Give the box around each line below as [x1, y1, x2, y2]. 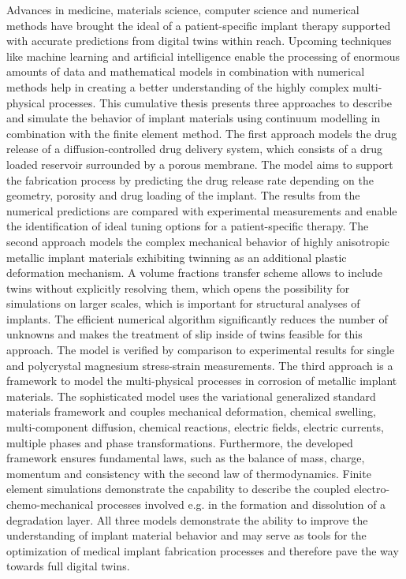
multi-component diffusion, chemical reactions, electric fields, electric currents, [6, 419, 384, 435]
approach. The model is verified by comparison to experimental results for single [6, 342, 395, 358]
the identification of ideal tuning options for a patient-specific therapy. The [6, 218, 369, 234]
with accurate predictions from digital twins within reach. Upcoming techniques [6, 32, 392, 49]
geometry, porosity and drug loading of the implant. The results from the [6, 187, 360, 204]
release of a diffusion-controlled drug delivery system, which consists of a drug [6, 140, 383, 157]
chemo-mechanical [6, 496, 94, 512]
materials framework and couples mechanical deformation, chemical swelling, [6, 403, 376, 420]
